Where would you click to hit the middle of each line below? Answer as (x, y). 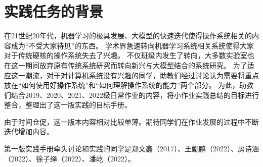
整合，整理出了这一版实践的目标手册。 (68, 105)
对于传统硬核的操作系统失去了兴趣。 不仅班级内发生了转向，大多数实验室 (126, 55)
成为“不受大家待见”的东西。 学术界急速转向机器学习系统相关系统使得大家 (132, 45)
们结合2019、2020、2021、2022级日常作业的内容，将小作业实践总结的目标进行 (131, 95)
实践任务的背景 (54, 11)
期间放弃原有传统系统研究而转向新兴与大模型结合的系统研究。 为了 (136, 65)
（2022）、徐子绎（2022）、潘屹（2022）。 (70, 158)
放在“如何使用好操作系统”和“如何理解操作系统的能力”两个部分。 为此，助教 (129, 85)
